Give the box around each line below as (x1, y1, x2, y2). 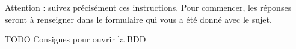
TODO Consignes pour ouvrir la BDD (5, 33, 146, 45)
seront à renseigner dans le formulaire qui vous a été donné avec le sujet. (5, 13, 272, 25)
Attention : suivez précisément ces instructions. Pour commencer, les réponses (5, 1, 292, 13)
